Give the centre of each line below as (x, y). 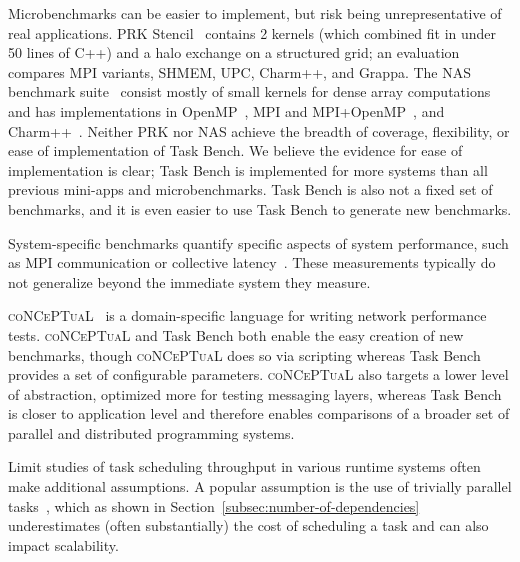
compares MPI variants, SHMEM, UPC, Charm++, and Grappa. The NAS (240, 71)
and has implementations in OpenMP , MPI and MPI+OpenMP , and (226, 110)
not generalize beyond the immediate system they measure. (189, 281)
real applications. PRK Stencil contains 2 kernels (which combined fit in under (252, 32)
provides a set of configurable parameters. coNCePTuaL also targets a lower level (258, 374)
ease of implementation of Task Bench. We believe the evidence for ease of (235, 150)
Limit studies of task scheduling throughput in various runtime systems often (244, 466)
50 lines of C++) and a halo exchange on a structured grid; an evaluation (234, 52)
